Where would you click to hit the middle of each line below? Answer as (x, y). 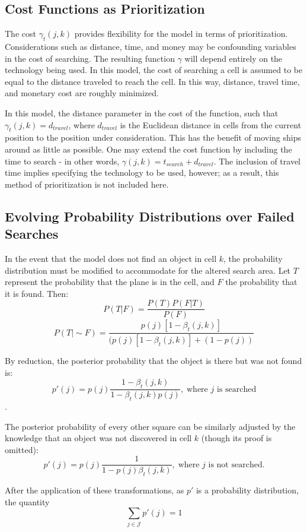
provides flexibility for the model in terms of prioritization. (181, 34)
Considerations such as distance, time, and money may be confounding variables (151, 46)
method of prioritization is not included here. (87, 184)
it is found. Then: (37, 293)
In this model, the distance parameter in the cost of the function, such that (142, 113)
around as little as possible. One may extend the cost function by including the (148, 149)
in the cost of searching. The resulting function (90, 58)
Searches (32, 234)
